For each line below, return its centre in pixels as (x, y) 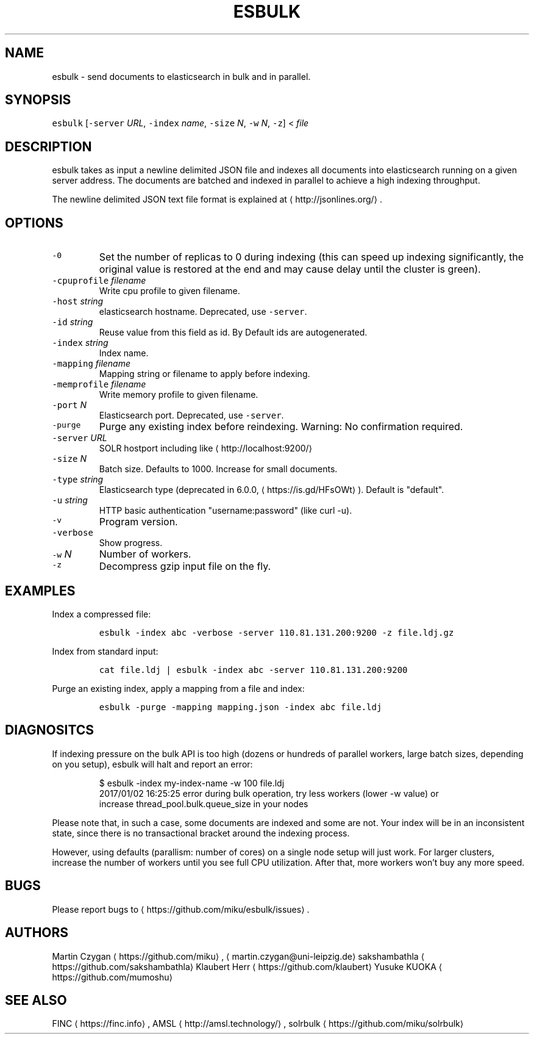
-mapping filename (91, 364)
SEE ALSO (36, 1000)
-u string (70, 500)
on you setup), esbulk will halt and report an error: (152, 764)
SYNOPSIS (38, 100)
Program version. (138, 522)
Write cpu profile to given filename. (169, 291)
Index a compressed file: (101, 614)
